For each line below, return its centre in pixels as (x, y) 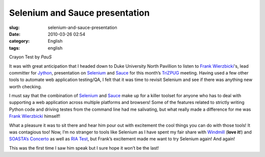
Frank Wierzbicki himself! (35, 116)
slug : (14, 27)
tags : (14, 48)
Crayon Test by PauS (30, 57)
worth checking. (26, 86)
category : (19, 41)
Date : (15, 34)
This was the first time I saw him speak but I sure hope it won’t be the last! (84, 148)
